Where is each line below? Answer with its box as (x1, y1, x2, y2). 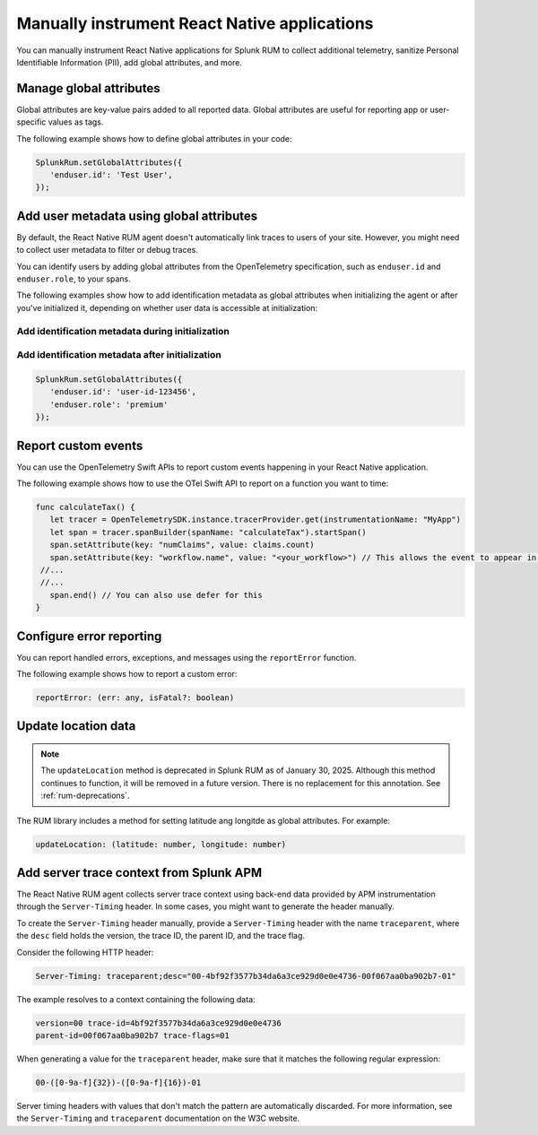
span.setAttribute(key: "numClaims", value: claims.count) (49, 540, 315, 550)
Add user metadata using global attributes (16, 208, 258, 223)
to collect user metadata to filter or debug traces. (16, 245, 199, 256)
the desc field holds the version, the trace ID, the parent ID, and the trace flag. (16, 931, 305, 941)
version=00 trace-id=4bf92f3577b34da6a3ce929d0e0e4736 (35, 1018, 282, 1028)
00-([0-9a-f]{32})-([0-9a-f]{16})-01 (35, 1077, 202, 1087)
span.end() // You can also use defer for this (49, 590, 264, 600)
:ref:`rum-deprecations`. (40, 790, 130, 801)
